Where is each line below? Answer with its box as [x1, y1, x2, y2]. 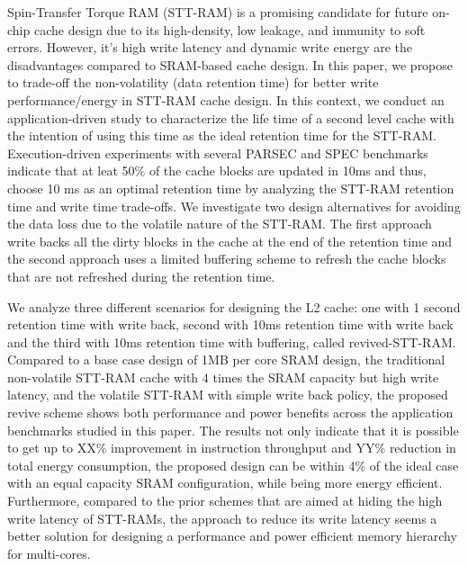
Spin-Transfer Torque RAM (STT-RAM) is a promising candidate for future [7, 3, 428, 21]
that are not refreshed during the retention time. [7, 266, 275, 285]
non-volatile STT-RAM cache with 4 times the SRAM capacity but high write [7, 367, 439, 386]
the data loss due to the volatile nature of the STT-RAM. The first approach [7, 214, 432, 233]
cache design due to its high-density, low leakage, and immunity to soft [33, 20, 426, 39]
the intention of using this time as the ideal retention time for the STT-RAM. [7, 126, 436, 145]
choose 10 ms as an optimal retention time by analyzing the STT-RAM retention [7, 178, 454, 197]
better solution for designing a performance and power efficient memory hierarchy [7, 526, 457, 545]
